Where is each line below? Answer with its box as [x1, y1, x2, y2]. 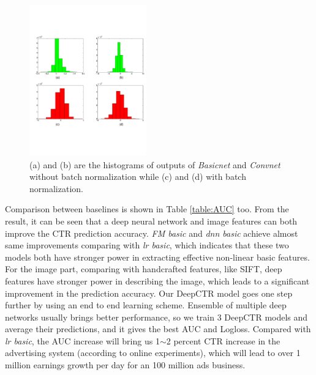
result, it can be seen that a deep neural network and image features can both [5, 214, 298, 227]
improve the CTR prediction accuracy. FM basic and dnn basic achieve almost [5, 226, 298, 239]
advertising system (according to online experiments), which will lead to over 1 [5, 346, 301, 359]
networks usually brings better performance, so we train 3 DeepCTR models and [5, 310, 308, 323]
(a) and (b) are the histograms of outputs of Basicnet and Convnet [29, 158, 280, 171]
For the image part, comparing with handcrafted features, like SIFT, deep [5, 262, 282, 275]
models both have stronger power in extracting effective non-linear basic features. [5, 250, 310, 263]
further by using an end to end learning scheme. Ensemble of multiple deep [5, 299, 287, 311]
